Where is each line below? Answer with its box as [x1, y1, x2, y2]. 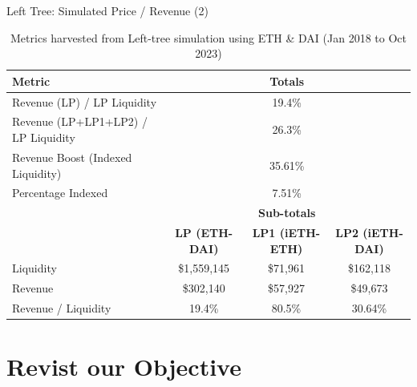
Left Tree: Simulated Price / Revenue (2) [6, 2, 208, 18]
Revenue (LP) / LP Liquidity [12, 93, 157, 110]
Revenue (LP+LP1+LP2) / [12, 113, 148, 130]
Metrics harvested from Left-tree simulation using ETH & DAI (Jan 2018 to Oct [10, 29, 407, 46]
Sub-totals [258, 204, 316, 221]
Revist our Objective [6, 350, 241, 383]
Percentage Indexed [12, 184, 108, 201]
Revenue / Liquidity [12, 300, 111, 316]
